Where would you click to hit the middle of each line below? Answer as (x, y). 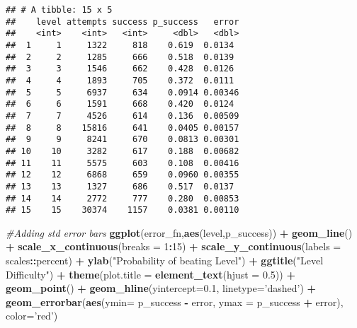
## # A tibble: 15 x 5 (59, 10)
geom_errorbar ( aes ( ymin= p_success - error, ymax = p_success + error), (175, 301)
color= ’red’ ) (32, 316)
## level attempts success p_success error (123, 22)
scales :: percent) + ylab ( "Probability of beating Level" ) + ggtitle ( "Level (165, 260)
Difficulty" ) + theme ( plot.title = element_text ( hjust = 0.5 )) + (151, 274)
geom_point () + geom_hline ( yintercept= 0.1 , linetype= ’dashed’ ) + (161, 288)
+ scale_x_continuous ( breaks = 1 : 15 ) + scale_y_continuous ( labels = (174, 246)
